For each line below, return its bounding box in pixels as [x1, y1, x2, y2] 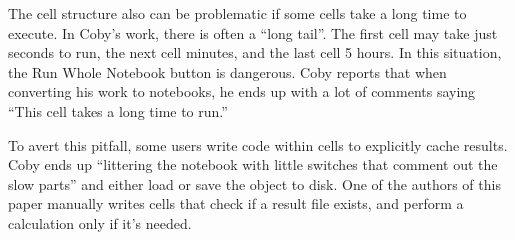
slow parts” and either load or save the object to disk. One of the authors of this [8, 173, 501, 194]
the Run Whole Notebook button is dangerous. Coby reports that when [8, 61, 447, 82]
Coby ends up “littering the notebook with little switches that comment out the [8, 154, 498, 175]
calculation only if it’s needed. [8, 212, 192, 233]
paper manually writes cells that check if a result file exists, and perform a [8, 193, 464, 214]
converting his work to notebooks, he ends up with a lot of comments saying [8, 81, 476, 102]
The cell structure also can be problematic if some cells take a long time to [8, 3, 467, 23]
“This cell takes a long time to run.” [8, 100, 228, 121]
